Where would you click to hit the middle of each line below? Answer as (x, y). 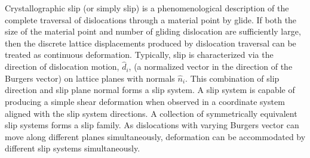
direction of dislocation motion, (62, 66)
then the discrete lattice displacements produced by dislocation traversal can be (151, 43)
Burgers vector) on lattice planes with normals (90, 78)
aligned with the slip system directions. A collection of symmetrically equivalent (151, 113)
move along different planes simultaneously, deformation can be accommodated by (155, 136)
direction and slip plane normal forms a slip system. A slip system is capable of (150, 90)
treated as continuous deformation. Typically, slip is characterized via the (139, 55)
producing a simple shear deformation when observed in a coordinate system (145, 101)
